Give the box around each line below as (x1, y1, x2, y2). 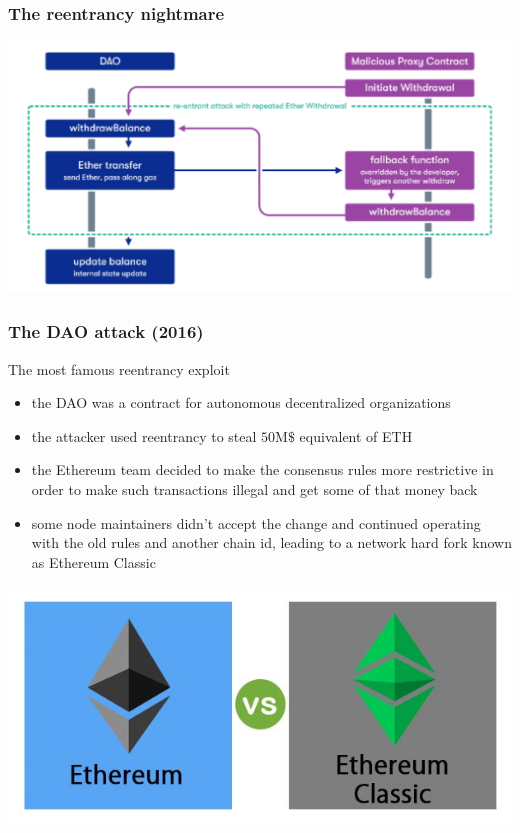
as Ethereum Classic (31, 551, 156, 572)
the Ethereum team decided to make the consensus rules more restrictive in (31, 459, 494, 480)
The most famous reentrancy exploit (8, 358, 230, 379)
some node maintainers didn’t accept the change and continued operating (31, 512, 481, 533)
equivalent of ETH (299, 425, 413, 446)
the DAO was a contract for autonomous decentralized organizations (31, 392, 451, 413)
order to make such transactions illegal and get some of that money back (31, 478, 478, 499)
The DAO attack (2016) (8, 319, 204, 344)
